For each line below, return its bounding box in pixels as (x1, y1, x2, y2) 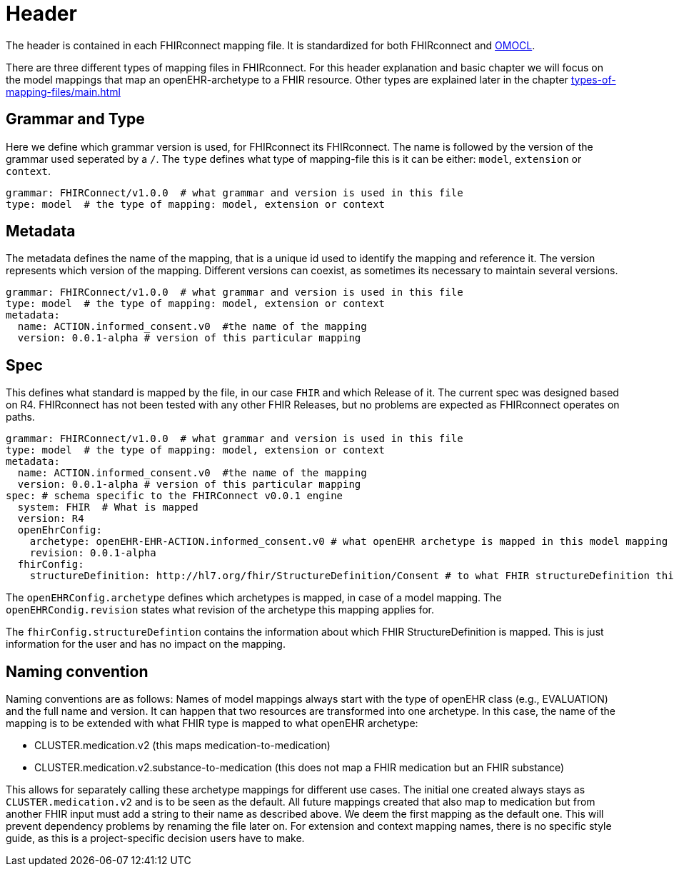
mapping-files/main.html (6, 85, 121, 98)
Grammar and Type (6, 110, 145, 129)
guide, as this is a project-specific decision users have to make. (6, 832, 305, 845)
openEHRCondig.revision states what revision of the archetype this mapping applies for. (6, 603, 434, 616)
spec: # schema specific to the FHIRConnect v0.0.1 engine (6, 490, 343, 502)
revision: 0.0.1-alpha (29, 547, 156, 559)
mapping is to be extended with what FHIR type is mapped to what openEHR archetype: (6, 717, 418, 730)
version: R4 (17, 513, 84, 525)
